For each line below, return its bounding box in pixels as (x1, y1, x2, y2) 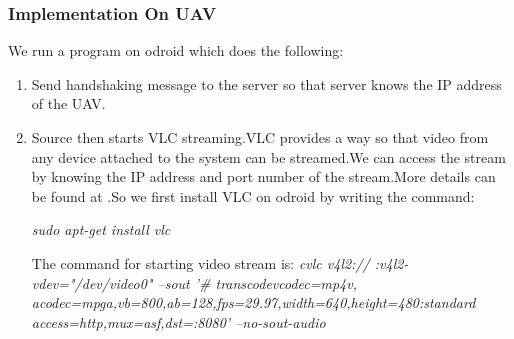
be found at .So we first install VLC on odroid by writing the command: (31, 185, 475, 206)
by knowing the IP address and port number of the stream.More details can (31, 166, 496, 187)
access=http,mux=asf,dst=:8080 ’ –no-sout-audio (31, 311, 326, 332)
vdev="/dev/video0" (31, 272, 153, 293)
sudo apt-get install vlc (31, 219, 171, 240)
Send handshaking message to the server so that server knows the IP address (31, 73, 502, 94)
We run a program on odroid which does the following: (8, 40, 344, 61)
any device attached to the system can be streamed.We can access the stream (31, 146, 506, 167)
